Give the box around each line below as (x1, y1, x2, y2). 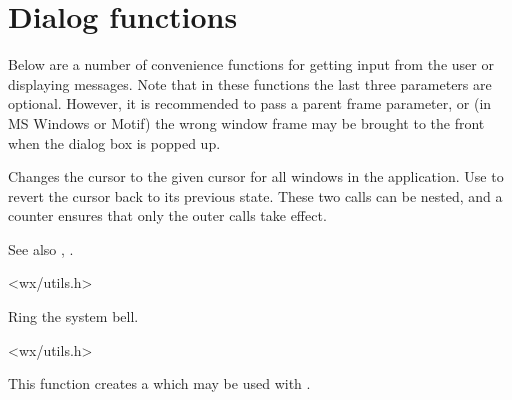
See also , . (8, 238, 74, 259)
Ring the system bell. (8, 306, 139, 327)
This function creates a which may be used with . (8, 373, 311, 394)
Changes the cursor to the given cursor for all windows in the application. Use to (8, 166, 504, 187)
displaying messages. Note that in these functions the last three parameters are (8, 73, 492, 94)
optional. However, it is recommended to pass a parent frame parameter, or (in (8, 93, 492, 114)
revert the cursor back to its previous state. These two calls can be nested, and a (8, 185, 503, 206)
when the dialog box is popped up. (8, 132, 221, 153)
